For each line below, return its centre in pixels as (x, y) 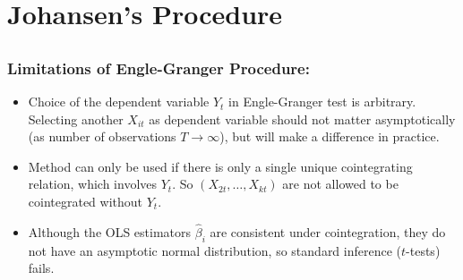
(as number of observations (102, 136)
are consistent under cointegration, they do (328, 231)
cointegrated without (86, 202)
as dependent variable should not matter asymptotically (302, 119)
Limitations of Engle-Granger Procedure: (159, 68)
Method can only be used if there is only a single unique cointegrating (220, 166)
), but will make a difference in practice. (330, 136)
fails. (41, 268)
